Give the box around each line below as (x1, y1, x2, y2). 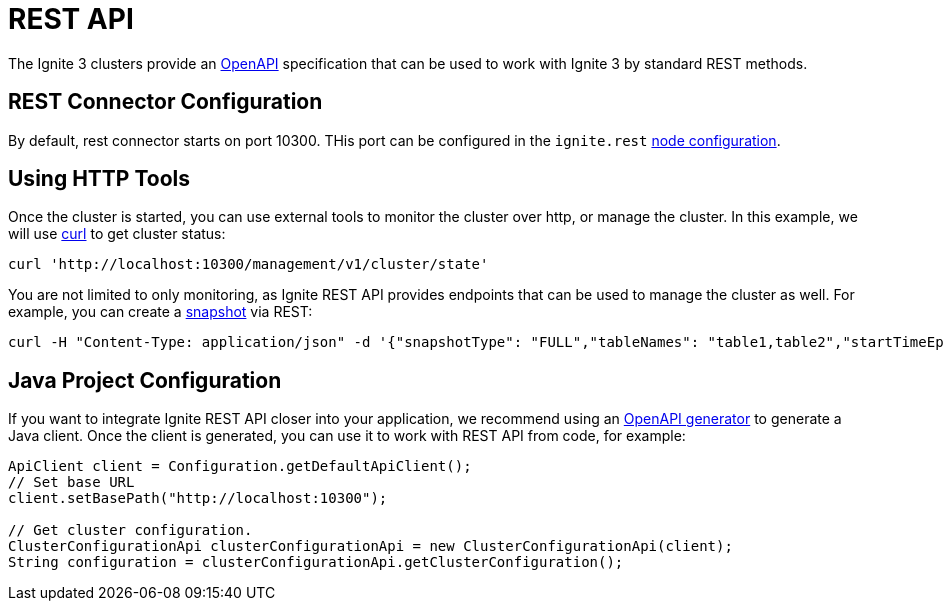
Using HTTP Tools (8, 166, 191, 192)
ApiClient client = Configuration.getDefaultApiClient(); (8, 458, 472, 475)
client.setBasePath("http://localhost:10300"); (8, 490, 388, 507)
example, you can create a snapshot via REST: (8, 303, 313, 321)
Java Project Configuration (8, 367, 282, 393)
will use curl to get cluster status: (8, 225, 226, 243)
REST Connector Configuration (8, 89, 323, 115)
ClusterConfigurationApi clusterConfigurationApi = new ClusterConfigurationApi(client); (8, 538, 733, 555)
